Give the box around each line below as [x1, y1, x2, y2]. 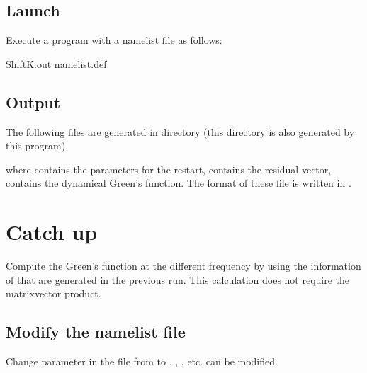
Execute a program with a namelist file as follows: [6, 33, 222, 47]
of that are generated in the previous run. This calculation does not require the [6, 272, 350, 287]
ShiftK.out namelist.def [6, 56, 107, 71]
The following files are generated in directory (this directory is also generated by [6, 124, 355, 139]
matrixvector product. [6, 286, 101, 301]
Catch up [6, 217, 98, 246]
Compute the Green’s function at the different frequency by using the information [6, 258, 361, 273]
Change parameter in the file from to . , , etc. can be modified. [6, 354, 278, 369]
